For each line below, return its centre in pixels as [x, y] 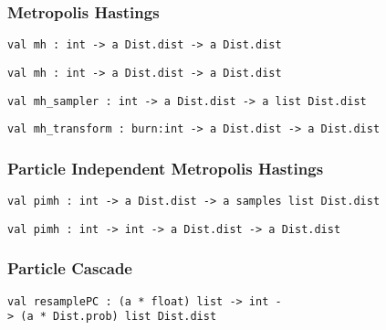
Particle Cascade [70, 268]
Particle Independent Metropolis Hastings [166, 168]
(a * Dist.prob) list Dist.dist [119, 317]
